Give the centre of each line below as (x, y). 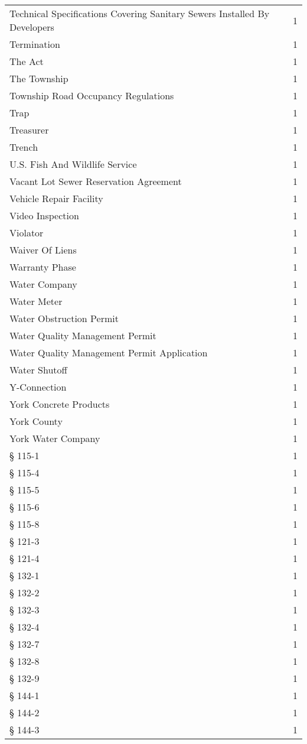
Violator (27, 233)
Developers (32, 27)
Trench (24, 147)
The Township (39, 78)
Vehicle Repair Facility (56, 198)
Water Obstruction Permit (64, 318)
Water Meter (36, 301)
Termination (35, 44)
